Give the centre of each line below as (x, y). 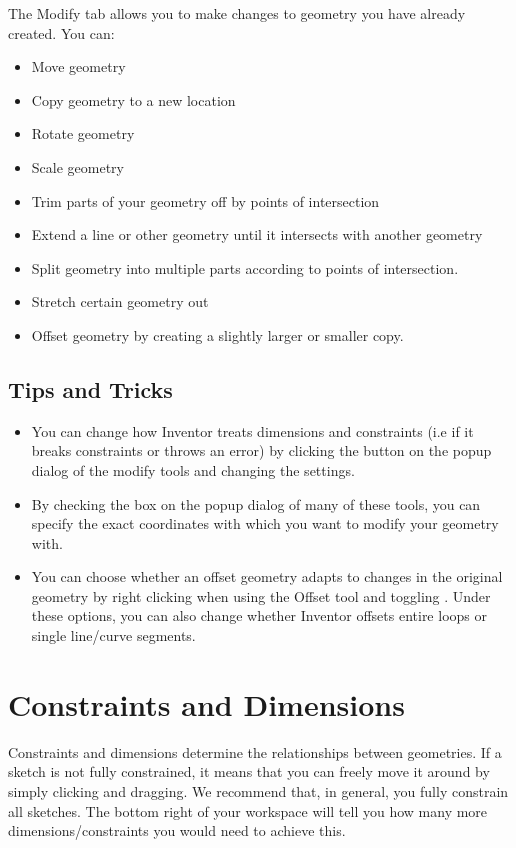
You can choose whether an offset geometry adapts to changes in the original (267, 576)
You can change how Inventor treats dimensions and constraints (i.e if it (252, 430)
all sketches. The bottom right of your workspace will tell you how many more (248, 810)
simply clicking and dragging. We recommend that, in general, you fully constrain (258, 790)
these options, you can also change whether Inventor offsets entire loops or (259, 615)
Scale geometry (77, 166)
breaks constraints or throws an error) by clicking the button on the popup (261, 450)
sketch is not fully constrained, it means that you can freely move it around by (249, 771)
